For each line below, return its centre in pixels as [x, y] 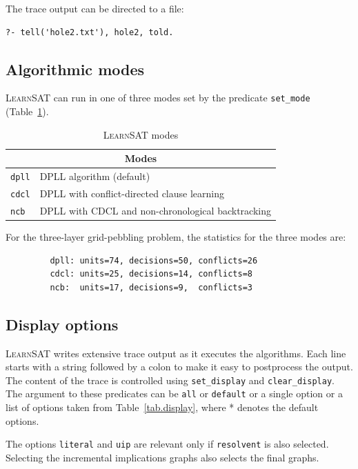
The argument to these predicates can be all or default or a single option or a [174, 393]
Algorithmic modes [75, 69]
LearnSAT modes [141, 134]
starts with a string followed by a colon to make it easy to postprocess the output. [179, 367]
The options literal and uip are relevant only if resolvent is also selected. [167, 444]
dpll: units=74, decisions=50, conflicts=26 [154, 260]
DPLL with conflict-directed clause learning [132, 193]
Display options [62, 324]
